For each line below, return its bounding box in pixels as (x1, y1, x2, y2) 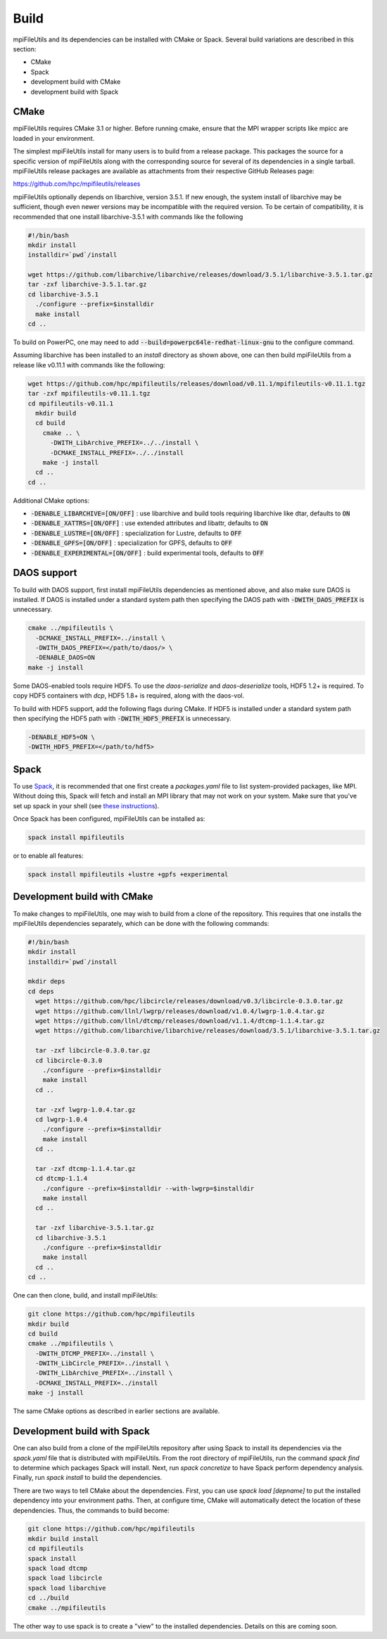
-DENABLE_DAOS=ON (35, 653, 95, 662)
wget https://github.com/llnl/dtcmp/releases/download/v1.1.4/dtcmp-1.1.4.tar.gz (35, 1017, 325, 1025)
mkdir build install (27, 1535, 99, 1543)
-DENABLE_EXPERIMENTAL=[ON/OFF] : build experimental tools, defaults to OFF (30, 548, 264, 557)
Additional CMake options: (13, 496, 90, 505)
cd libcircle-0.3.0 (35, 1056, 103, 1065)
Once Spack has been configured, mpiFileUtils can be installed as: (13, 815, 205, 823)
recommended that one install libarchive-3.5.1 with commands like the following (13, 212, 243, 221)
